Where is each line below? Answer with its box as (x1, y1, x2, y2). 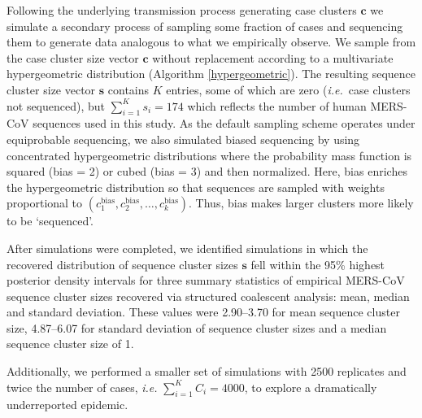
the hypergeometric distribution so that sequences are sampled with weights (7, 178, 385, 195)
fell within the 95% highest (250, 255, 385, 272)
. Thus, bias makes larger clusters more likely (189, 194, 414, 211)
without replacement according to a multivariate (152, 49, 394, 66)
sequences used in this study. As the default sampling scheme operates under (33, 115, 415, 132)
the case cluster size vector (7, 49, 139, 66)
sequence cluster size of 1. (7, 335, 134, 352)
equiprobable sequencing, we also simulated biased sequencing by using (7, 130, 360, 147)
